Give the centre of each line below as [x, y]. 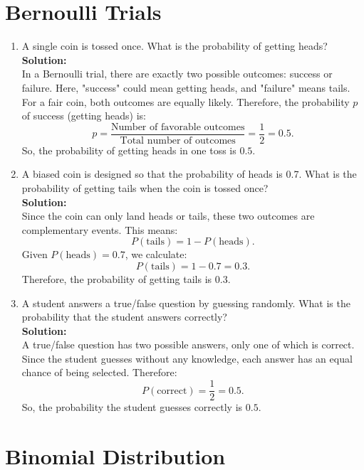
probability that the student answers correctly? [124, 317]
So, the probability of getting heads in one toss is [129, 150]
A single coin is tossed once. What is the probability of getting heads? [175, 46]
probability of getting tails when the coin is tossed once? [145, 187]
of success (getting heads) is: [84, 116]
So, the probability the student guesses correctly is [132, 407]
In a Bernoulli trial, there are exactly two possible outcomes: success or [177, 74]
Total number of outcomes [178, 140]
